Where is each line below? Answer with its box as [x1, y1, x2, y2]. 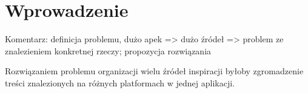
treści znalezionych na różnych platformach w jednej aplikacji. [5, 76, 235, 89]
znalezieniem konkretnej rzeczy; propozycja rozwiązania [5, 44, 212, 57]
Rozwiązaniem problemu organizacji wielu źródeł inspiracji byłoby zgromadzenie [5, 65, 304, 77]
